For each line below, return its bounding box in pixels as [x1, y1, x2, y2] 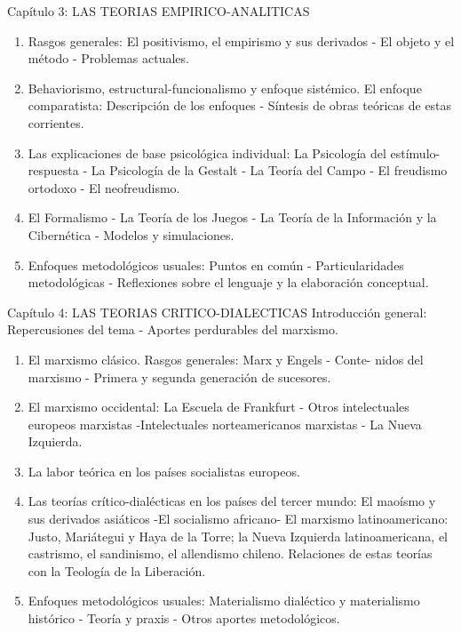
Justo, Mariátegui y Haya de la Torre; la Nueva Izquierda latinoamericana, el [28, 526, 448, 545]
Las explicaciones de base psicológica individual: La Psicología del [28, 143, 386, 162]
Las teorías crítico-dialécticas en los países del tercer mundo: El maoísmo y [28, 492, 436, 510]
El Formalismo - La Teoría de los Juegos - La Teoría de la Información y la [28, 208, 437, 227]
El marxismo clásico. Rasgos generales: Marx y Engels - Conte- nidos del [28, 349, 424, 368]
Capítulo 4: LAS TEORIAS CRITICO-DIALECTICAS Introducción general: [7, 302, 427, 321]
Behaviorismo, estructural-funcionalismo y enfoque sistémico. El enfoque [28, 78, 422, 97]
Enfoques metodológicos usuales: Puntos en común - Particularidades [28, 255, 404, 274]
